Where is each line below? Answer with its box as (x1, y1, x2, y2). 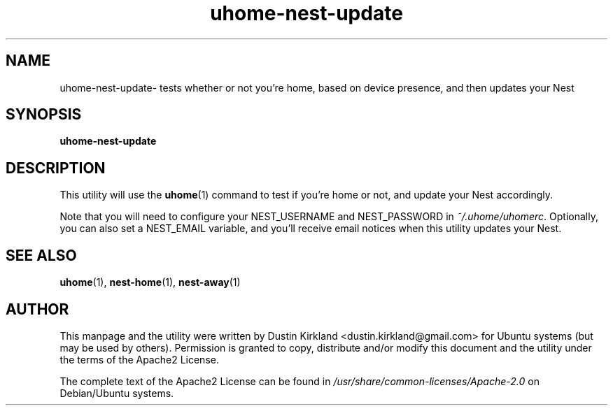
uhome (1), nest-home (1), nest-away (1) (59, 276, 241, 289)
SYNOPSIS (6, 106, 82, 124)
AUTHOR (6, 300, 69, 318)
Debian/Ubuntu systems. (59, 387, 174, 399)
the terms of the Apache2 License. (59, 353, 219, 366)
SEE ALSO (6, 246, 77, 264)
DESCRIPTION (6, 159, 106, 177)
